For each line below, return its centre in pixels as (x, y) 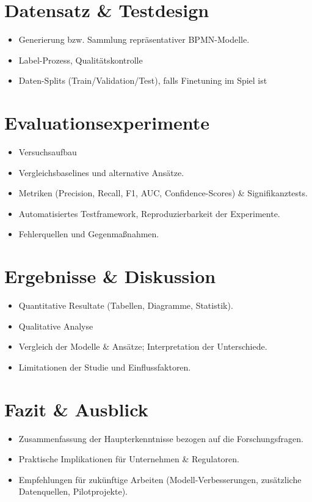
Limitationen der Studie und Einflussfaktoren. (105, 367)
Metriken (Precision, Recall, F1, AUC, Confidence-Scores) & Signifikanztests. (163, 193)
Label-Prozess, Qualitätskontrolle (81, 60)
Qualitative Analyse (56, 326)
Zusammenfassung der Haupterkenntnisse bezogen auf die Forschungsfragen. (161, 438)
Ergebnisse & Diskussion (110, 276)
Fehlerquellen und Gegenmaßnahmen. (89, 234)
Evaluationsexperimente (107, 123)
